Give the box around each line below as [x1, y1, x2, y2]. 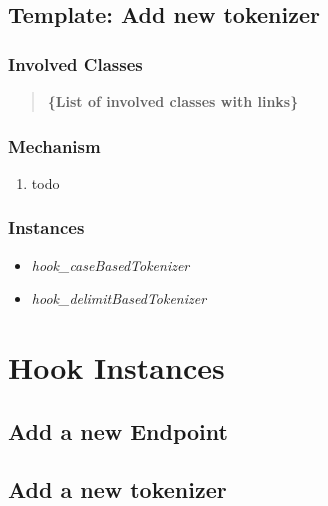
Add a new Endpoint [8, 415, 228, 446]
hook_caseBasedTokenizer [31, 254, 190, 275]
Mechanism [8, 133, 101, 158]
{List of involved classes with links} [47, 91, 299, 111]
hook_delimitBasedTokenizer [31, 288, 207, 309]
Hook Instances [8, 347, 225, 387]
